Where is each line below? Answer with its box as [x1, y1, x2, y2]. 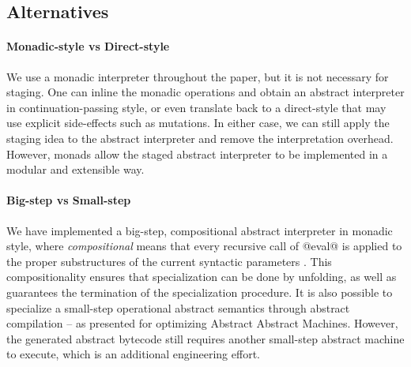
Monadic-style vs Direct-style [6, 38, 170, 54]
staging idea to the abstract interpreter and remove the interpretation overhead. [6, 129, 394, 146]
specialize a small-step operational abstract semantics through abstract [6, 299, 350, 316]
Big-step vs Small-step [6, 192, 131, 208]
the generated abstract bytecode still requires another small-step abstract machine [6, 330, 405, 346]
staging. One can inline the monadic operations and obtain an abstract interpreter [6, 84, 405, 100]
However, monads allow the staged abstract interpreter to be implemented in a [6, 145, 388, 162]
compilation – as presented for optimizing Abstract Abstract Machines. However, [6, 315, 398, 331]
